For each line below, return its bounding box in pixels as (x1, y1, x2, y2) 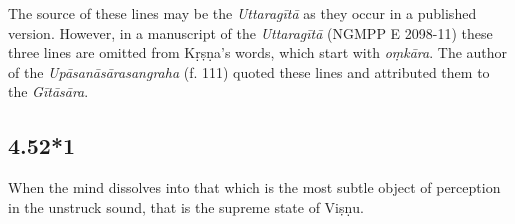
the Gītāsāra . (8, 81, 89, 102)
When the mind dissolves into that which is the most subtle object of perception (8, 177, 501, 198)
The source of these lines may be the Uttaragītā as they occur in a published (8, 3, 477, 23)
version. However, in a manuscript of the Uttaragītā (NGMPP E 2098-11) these (8, 22, 493, 43)
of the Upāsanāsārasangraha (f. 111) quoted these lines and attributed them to (8, 61, 490, 82)
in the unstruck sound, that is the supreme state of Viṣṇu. (8, 196, 364, 217)
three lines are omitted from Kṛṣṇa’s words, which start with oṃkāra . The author (8, 42, 508, 63)
